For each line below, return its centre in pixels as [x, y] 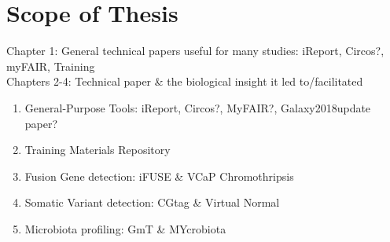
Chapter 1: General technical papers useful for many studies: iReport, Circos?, [195, 51]
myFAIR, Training [51, 66]
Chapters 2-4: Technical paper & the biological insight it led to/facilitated [185, 81]
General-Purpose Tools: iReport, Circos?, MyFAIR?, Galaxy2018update [198, 107]
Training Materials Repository [97, 150]
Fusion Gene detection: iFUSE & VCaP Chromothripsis [159, 176]
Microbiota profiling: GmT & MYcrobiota [125, 228]
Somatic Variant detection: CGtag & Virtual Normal [152, 202]
